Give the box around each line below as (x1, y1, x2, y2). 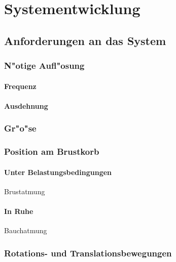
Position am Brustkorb (4, 145, 99, 158)
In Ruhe (4, 206, 33, 216)
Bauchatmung (4, 225, 47, 236)
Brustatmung (4, 186, 45, 196)
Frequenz (4, 80, 37, 91)
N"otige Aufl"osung (4, 59, 85, 72)
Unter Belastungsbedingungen (4, 166, 112, 177)
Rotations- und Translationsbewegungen (4, 246, 172, 259)
